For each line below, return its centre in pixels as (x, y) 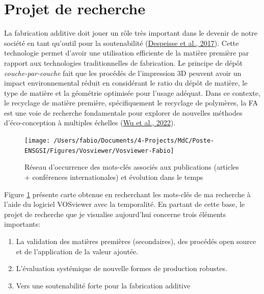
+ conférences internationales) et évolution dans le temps (114, 177)
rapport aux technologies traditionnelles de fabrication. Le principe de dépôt (124, 62)
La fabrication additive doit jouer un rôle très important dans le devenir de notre (131, 33)
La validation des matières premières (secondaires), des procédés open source (136, 241)
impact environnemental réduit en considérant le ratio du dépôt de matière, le (126, 83)
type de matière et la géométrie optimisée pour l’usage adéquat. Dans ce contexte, (132, 92)
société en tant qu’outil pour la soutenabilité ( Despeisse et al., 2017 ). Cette (122, 43)
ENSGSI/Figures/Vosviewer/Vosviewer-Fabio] (99, 151)
